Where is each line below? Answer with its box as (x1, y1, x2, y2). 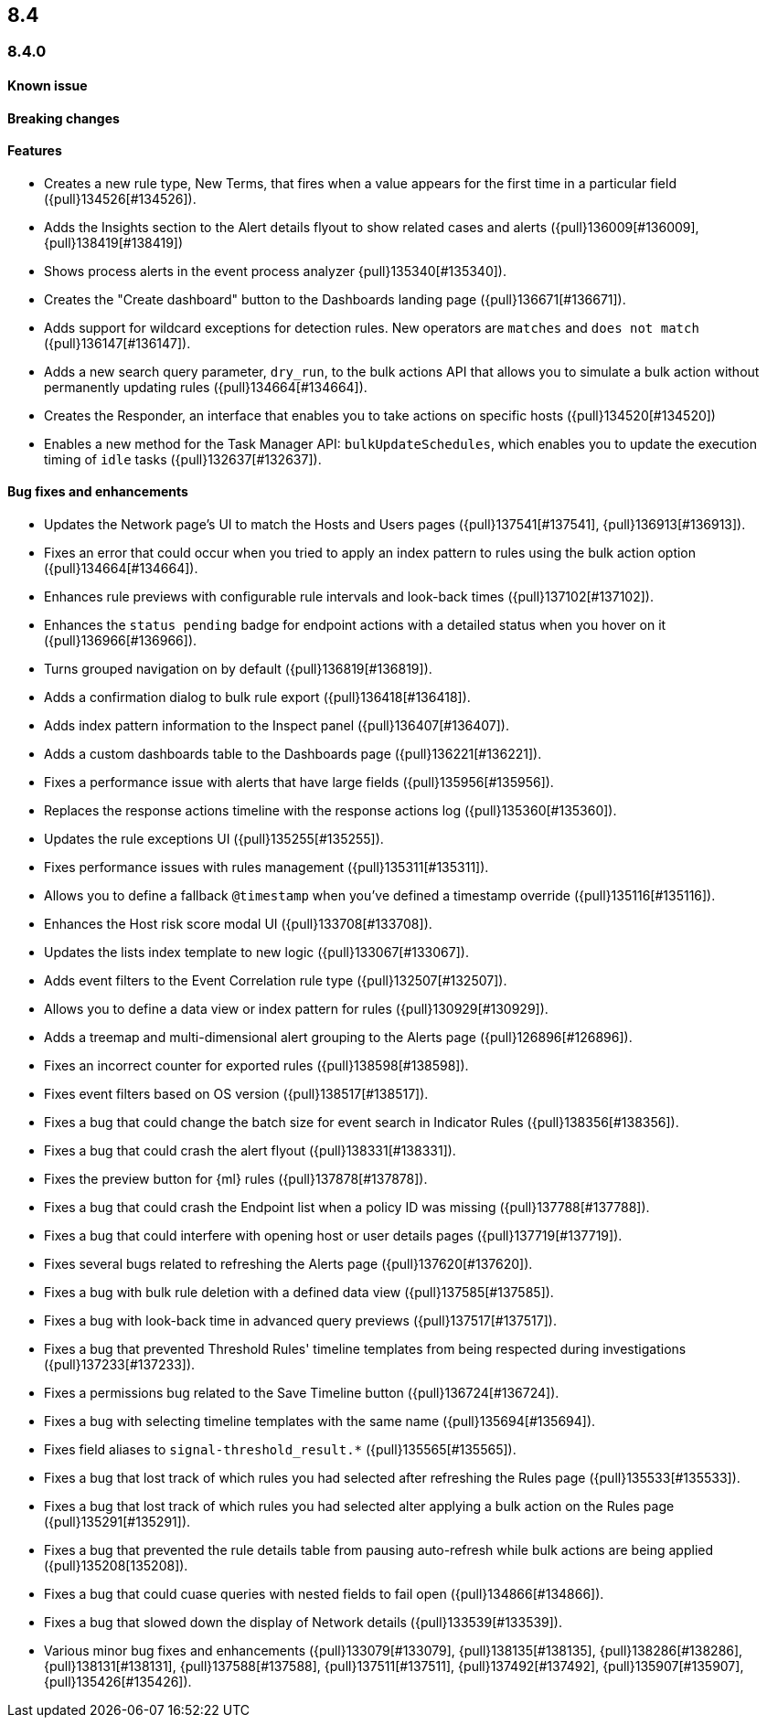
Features (7, 143, 62, 159)
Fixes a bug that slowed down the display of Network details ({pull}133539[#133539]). (44, 1614, 563, 1631)
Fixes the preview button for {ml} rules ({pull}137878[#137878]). (44, 1171, 428, 1187)
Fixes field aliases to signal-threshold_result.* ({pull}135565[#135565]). (44, 1442, 517, 1458)
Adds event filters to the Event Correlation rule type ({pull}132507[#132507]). (44, 973, 507, 989)
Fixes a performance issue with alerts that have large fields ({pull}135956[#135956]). (44, 774, 554, 791)
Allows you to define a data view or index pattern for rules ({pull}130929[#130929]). (44, 1001, 549, 1017)
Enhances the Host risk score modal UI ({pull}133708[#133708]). (44, 916, 432, 932)
